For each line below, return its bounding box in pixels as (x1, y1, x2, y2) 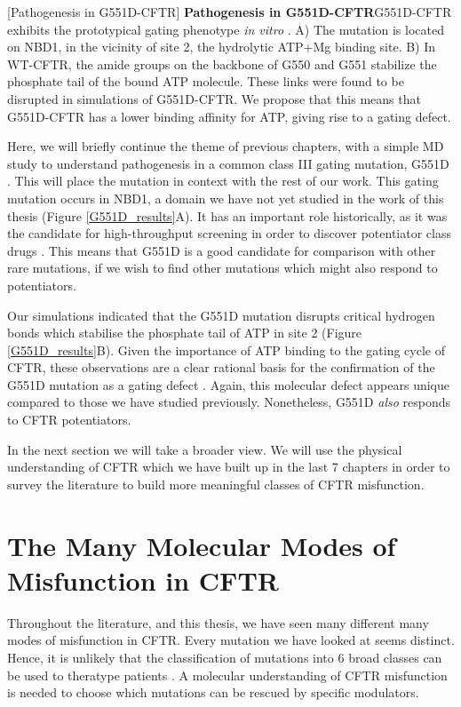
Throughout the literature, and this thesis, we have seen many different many (7, 613, 429, 632)
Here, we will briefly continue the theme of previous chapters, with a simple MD (7, 137, 444, 155)
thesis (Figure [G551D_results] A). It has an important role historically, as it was (7, 206, 448, 225)
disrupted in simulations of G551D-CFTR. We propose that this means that (7, 89, 421, 107)
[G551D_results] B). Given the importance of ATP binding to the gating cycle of (7, 340, 445, 359)
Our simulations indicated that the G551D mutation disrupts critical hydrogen (7, 306, 435, 324)
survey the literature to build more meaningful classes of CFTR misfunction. (7, 474, 425, 493)
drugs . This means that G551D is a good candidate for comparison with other (7, 241, 436, 259)
